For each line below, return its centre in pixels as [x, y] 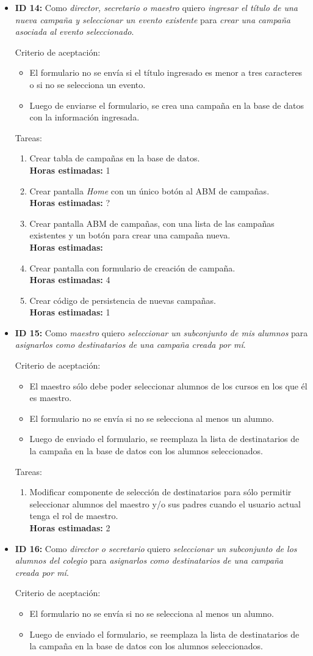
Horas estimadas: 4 [70, 280]
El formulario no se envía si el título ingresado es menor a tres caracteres [166, 72]
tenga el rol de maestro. [74, 516]
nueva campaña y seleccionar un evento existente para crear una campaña [153, 19]
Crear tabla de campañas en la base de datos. [115, 158]
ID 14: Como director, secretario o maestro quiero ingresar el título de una [156, 7]
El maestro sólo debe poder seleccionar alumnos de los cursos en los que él [168, 385]
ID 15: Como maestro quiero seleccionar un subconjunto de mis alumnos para [161, 332]
